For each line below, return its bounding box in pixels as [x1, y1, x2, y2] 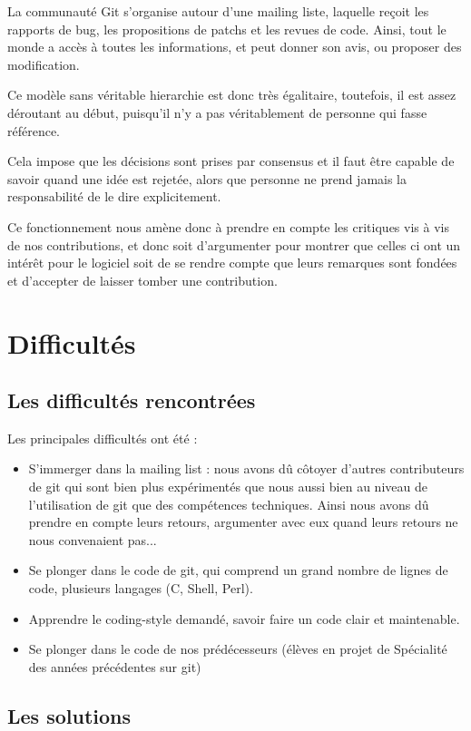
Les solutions [7, 701, 132, 729]
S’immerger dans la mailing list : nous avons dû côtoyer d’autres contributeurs [28, 459, 465, 478]
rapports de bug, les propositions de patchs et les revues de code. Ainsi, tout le [7, 19, 446, 38]
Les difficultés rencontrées [7, 386, 256, 414]
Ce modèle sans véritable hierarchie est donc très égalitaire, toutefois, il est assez [7, 85, 456, 104]
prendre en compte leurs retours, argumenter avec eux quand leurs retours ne [28, 512, 458, 531]
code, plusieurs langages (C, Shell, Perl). [28, 579, 253, 598]
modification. [7, 54, 80, 73]
